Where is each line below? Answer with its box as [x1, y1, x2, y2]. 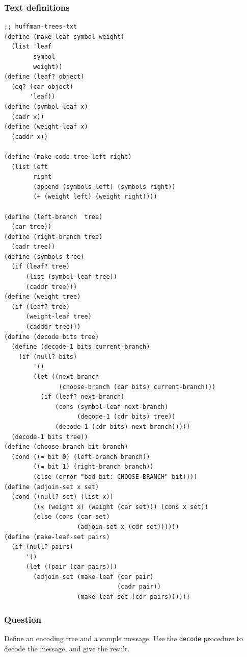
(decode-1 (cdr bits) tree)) [77, 413, 176, 421]
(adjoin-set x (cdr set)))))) [77, 523, 179, 530]
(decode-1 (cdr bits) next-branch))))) [55, 423, 190, 430]
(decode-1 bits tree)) [11, 433, 88, 441]
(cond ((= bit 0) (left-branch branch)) [11, 453, 150, 460]
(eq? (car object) [11, 83, 74, 90]
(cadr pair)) [117, 583, 161, 591]
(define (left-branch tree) [4, 213, 103, 221]
